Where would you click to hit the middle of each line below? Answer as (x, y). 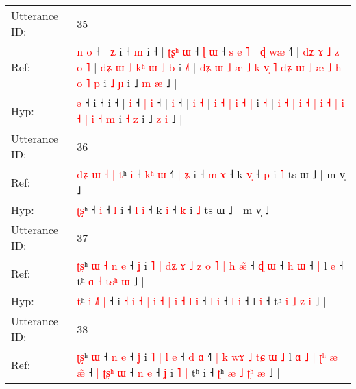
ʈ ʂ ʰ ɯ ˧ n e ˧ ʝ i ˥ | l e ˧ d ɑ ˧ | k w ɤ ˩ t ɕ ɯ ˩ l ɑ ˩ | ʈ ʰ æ (207, 356)
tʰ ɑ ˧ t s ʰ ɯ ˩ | (111, 281)
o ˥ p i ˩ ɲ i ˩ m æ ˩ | (127, 83)
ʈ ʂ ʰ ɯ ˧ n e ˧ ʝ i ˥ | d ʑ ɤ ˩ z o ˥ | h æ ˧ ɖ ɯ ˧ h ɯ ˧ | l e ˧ (210, 265)
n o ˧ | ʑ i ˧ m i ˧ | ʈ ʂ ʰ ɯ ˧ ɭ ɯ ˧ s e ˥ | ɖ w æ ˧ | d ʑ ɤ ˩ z (208, 51)
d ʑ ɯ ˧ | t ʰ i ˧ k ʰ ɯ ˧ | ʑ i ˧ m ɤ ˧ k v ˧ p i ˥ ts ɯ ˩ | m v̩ (211, 174)
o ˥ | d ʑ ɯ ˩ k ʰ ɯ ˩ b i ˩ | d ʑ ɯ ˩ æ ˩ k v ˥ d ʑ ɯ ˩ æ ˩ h (209, 67)
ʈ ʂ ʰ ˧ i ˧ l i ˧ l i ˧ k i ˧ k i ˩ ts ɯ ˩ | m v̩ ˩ (173, 210)
